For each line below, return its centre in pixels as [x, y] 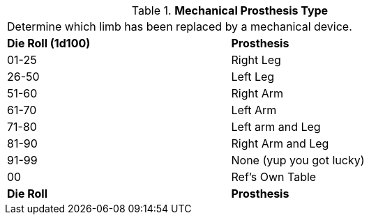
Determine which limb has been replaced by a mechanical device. [180, 26]
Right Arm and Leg [280, 143]
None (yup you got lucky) [298, 160]
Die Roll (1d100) [49, 43]
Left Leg [253, 77]
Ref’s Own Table [274, 177]
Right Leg [256, 60]
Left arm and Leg [276, 127]
